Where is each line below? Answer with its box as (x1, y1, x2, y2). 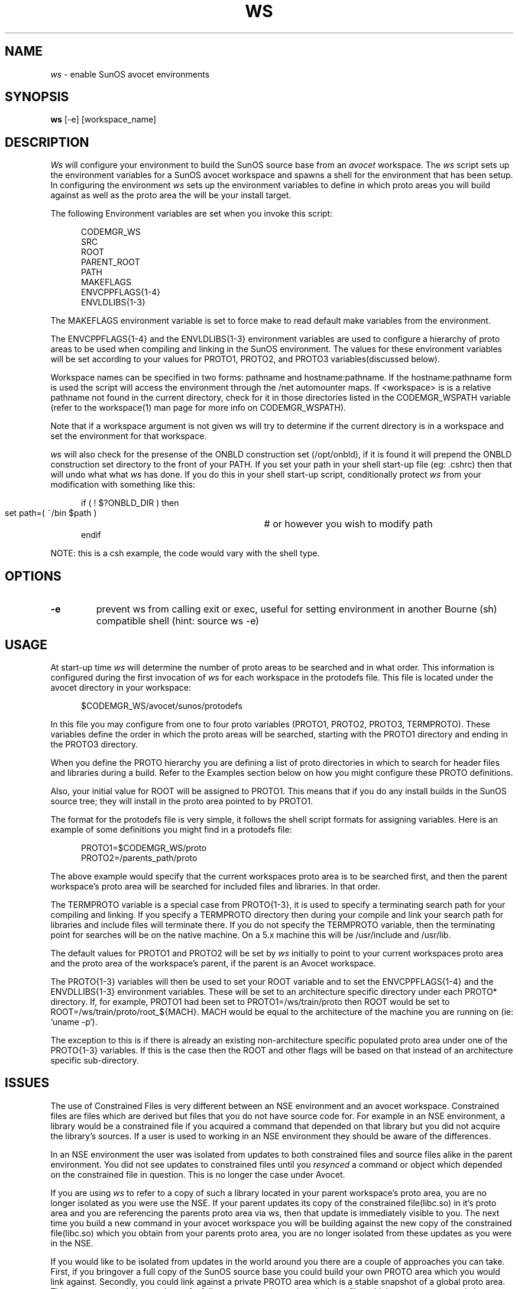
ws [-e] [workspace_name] (50, 114, 157, 125)
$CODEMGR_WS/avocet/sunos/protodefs (81, 700, 242, 711)
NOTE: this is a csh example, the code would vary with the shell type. (50, 548, 320, 559)
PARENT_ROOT (81, 257, 140, 268)
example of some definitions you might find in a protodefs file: (50, 824, 292, 834)
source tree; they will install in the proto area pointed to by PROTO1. (50, 795, 313, 806)
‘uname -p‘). (50, 1016, 98, 1027)
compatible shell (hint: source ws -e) (96, 615, 260, 627)
